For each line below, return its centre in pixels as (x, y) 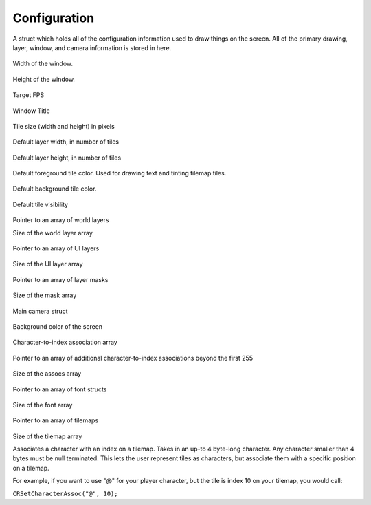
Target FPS (29, 95)
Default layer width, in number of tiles (66, 142)
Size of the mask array (45, 295)
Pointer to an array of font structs (60, 389)
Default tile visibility (41, 204)
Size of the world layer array (53, 233)
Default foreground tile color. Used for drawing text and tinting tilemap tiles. (120, 173)
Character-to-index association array (65, 342)
